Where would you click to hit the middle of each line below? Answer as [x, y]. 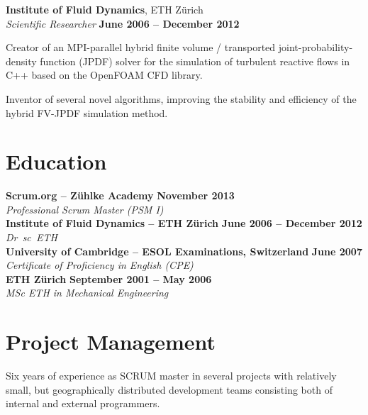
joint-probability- [316, 47]
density [21, 61]
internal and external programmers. [83, 403]
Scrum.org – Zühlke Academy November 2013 [120, 195]
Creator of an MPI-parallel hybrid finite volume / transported [141, 47]
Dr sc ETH [32, 237]
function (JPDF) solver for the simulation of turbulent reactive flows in [195, 61]
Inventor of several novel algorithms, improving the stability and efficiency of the [181, 98]
